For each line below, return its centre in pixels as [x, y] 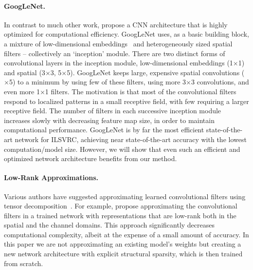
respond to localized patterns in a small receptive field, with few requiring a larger [126, 101]
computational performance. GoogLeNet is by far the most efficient [104, 130]
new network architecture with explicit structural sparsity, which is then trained [123, 254]
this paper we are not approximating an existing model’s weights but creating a [123, 244]
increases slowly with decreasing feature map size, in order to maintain [109, 120]
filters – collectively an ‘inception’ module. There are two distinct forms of [115, 53]
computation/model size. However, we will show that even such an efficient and [122, 149]
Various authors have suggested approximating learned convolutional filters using [125, 196]
